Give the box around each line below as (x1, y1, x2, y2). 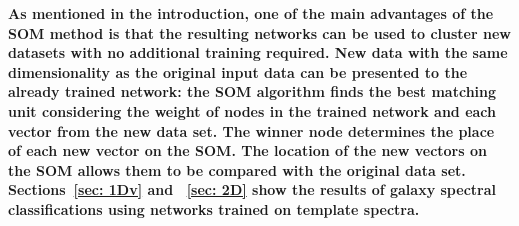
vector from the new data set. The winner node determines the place (8, 120, 495, 141)
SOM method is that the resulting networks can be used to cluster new (8, 22, 511, 43)
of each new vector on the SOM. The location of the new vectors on (8, 140, 487, 161)
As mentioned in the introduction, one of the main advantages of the (8, 3, 494, 23)
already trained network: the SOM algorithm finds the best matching (8, 81, 497, 102)
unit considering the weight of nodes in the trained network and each (8, 100, 497, 121)
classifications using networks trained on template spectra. (8, 198, 420, 219)
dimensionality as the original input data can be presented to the (8, 61, 468, 82)
